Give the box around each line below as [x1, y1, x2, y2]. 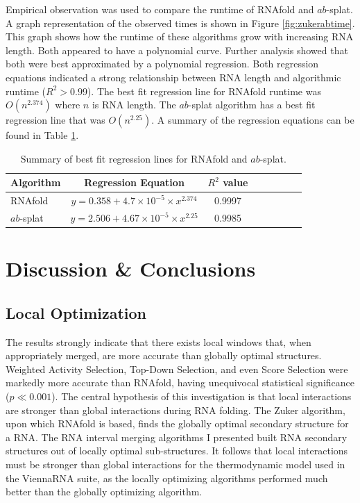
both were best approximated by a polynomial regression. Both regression [6, 56, 319, 71]
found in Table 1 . [6, 128, 79, 142]
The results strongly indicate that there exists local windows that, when [6, 334, 311, 349]
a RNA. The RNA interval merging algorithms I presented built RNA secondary [6, 429, 348, 444]
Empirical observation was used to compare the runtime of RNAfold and [6, 2, 314, 16]
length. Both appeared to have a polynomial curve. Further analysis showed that [6, 42, 348, 57]
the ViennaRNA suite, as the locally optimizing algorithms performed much [6, 470, 328, 485]
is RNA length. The [92, 97, 176, 112]
